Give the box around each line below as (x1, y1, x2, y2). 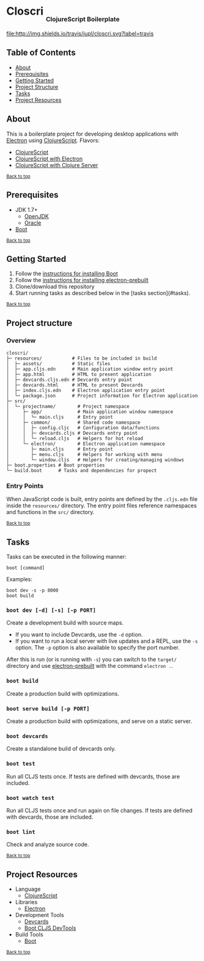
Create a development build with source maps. (6, 619, 124, 626)
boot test (6, 760, 35, 767)
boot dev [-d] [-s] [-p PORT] (6, 607, 97, 614)
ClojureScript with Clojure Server (15, 161, 98, 169)
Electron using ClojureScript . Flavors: (6, 136, 100, 144)
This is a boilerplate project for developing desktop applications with (6, 130, 179, 137)
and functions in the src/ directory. (6, 509, 95, 516)
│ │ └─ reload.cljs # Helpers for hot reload (6, 435, 144, 441)
